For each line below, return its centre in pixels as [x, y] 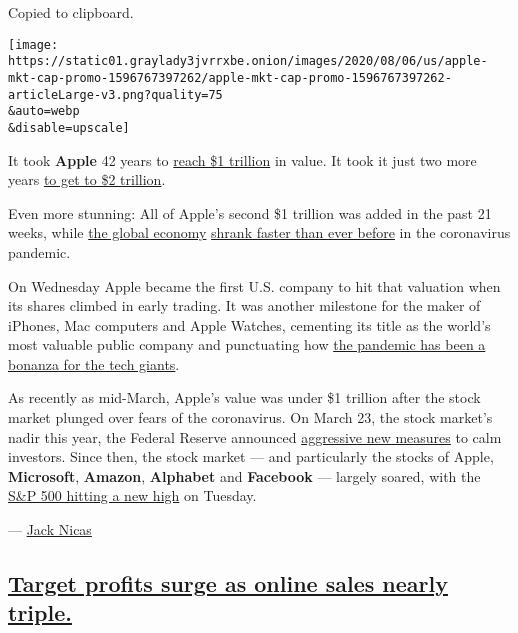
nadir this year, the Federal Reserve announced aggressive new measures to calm [255, 436]
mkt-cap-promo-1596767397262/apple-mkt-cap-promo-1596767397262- [230, 77]
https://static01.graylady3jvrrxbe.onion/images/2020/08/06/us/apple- [248, 61]
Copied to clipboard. [71, 12]
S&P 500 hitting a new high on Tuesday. [132, 495]
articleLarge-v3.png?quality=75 [115, 94]
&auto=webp [44, 111]
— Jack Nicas [50, 529]
